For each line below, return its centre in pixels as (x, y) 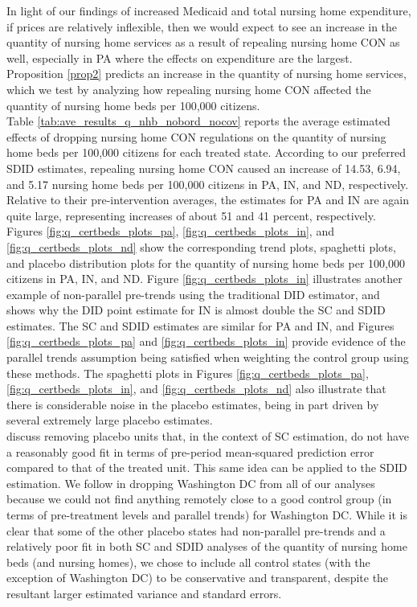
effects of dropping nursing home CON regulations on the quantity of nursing (196, 136)
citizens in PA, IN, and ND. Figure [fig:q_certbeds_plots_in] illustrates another (204, 279)
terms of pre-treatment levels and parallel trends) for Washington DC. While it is (207, 515)
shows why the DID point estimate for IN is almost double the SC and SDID (196, 310)
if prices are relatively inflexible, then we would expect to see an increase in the (202, 26)
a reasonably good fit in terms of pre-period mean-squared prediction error (190, 451)
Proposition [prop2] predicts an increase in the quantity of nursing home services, (206, 74)
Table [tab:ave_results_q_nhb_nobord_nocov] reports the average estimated (198, 121)
